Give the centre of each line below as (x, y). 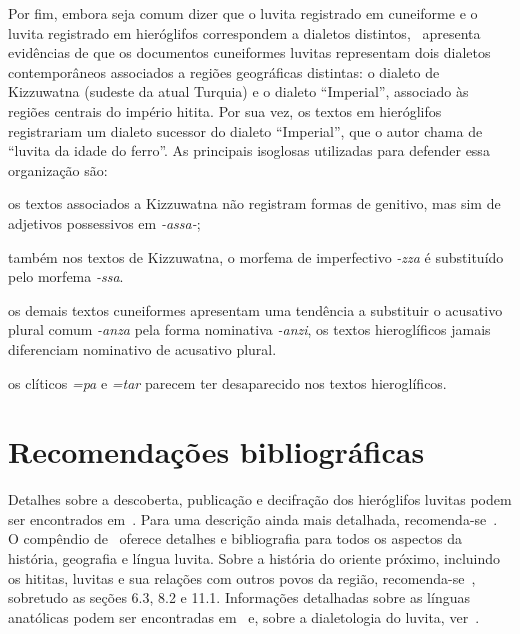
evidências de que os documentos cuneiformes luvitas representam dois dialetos (249, 52)
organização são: (58, 169)
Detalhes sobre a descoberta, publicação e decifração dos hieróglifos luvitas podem (260, 499)
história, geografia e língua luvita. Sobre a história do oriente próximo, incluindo (254, 558)
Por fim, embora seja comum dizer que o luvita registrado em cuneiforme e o (243, 13)
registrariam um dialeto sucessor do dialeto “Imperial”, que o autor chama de (245, 130)
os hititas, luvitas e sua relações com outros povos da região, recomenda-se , (242, 577)
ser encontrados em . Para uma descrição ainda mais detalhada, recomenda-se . (253, 518)
